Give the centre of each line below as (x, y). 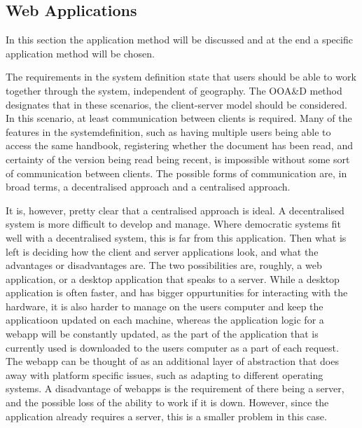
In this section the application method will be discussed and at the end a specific (179, 40)
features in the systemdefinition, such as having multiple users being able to (168, 131)
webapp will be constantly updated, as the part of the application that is (162, 334)
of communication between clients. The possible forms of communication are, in (176, 173)
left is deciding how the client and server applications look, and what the (162, 251)
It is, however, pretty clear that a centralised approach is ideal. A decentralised (175, 210)
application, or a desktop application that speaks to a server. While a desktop (173, 278)
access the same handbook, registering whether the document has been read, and (179, 145)
